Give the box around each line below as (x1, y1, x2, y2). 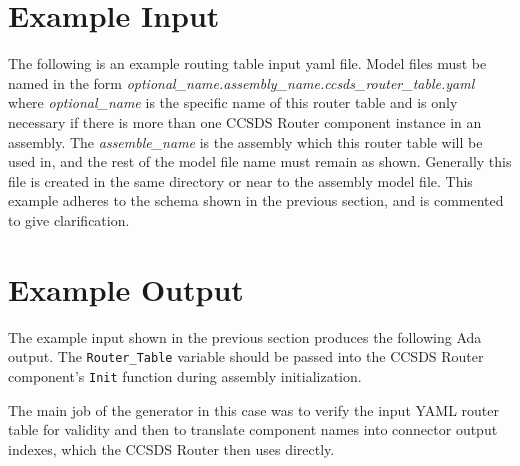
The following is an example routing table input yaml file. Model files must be (8, 53, 487, 74)
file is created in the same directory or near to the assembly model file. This (8, 170, 473, 191)
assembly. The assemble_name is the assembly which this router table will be (8, 131, 483, 152)
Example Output (8, 268, 244, 309)
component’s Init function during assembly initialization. (8, 365, 362, 386)
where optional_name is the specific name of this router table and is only (8, 92, 458, 113)
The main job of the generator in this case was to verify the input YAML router (8, 399, 500, 420)
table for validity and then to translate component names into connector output (8, 419, 498, 440)
